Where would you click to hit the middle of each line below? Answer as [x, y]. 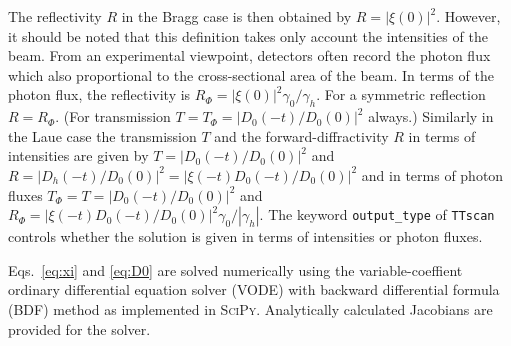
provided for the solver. [79, 328]
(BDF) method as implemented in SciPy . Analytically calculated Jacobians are [250, 308]
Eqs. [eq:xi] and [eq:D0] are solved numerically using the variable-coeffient [235, 269]
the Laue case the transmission [102, 135]
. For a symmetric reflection [401, 94]
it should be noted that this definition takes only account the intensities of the [248, 35]
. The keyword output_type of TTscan [377, 214]
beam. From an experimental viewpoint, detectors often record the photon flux [249, 55]
